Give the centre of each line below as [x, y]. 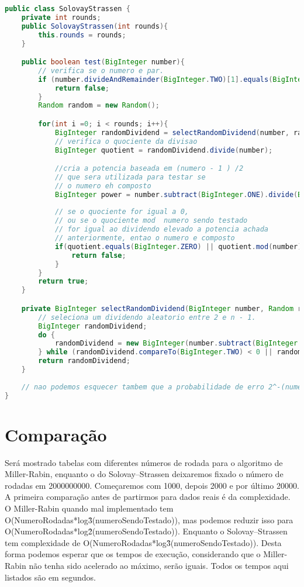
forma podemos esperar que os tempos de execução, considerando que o [133, 554]
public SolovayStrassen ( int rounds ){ [95, 26]
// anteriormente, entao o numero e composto [145, 238]
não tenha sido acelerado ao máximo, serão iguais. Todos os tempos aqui [159, 565]
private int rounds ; [61, 17]
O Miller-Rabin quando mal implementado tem [89, 508]
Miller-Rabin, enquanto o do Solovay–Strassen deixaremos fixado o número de [144, 474]
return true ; [63, 282]
